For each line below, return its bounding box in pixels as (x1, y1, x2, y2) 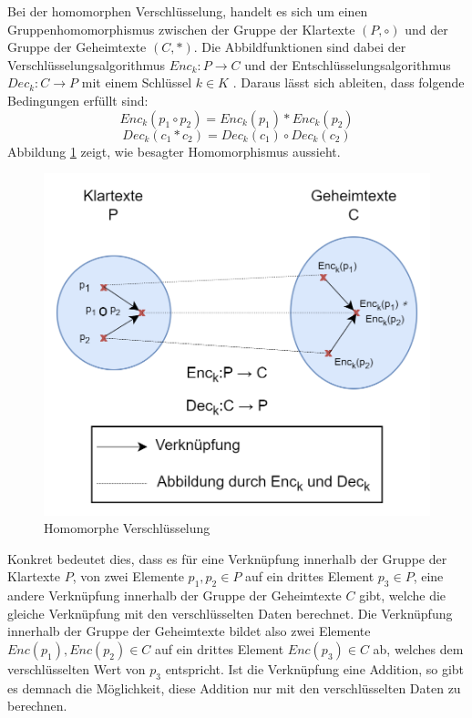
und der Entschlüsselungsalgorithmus (244, 55, 451, 74)
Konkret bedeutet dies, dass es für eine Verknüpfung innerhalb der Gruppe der (7, 549, 447, 568)
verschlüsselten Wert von (7, 660, 146, 679)
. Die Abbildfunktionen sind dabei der (193, 37, 406, 56)
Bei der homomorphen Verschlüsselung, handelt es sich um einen (7, 2, 368, 20)
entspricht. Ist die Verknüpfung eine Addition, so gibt (165, 660, 465, 679)
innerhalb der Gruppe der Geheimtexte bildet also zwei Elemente (7, 621, 371, 641)
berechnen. (7, 696, 67, 715)
